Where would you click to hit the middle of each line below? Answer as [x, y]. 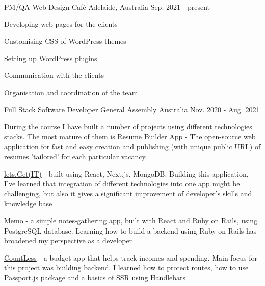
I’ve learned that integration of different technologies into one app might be [122, 183]
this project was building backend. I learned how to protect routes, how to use [126, 267]
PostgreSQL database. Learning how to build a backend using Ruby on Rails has [130, 230]
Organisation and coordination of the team [71, 92]
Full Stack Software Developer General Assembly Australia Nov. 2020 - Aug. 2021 [132, 109]
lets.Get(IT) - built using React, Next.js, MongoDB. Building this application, [126, 173]
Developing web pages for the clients [61, 24]
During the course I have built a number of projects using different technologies [128, 126]
